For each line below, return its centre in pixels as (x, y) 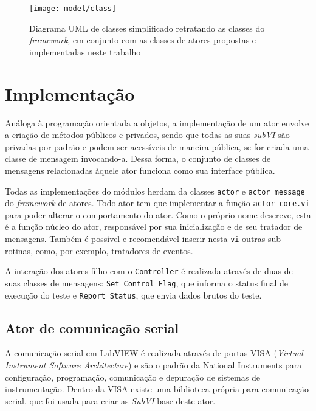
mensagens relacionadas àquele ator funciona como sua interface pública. (140, 170)
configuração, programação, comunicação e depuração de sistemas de (132, 377)
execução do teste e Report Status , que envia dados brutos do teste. (133, 295)
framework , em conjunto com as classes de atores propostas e (143, 40)
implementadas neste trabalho (85, 51)
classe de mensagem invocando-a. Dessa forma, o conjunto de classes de (138, 158)
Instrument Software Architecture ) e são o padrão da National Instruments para (153, 365)
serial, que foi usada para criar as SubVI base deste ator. (110, 400)
